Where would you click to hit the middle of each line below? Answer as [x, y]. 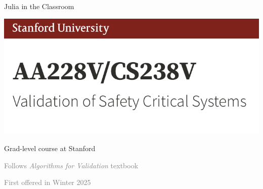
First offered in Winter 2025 [48, 182]
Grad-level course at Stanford [50, 148]
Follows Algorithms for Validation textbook [71, 165]
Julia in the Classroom [39, 6]
